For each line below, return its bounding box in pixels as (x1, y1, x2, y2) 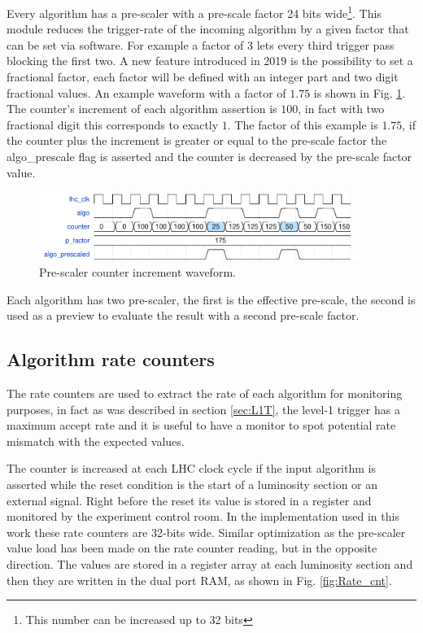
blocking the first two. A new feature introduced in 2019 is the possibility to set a (7, 52, 413, 69)
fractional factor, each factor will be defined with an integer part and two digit (7, 68, 399, 85)
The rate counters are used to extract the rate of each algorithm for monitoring (7, 385, 403, 402)
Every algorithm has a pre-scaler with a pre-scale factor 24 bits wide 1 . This (7, 2, 382, 21)
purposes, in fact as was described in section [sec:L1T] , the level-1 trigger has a (7, 400, 400, 417)
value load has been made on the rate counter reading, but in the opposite (7, 539, 377, 557)
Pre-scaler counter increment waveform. (39, 264, 236, 281)
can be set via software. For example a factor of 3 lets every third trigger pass (7, 36, 395, 53)
